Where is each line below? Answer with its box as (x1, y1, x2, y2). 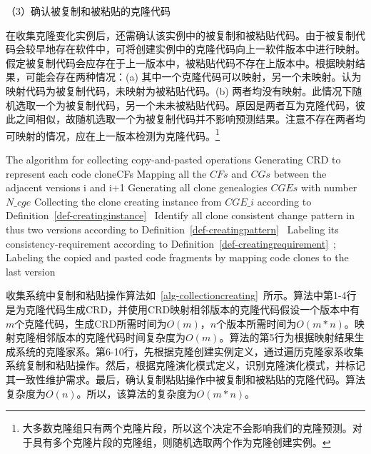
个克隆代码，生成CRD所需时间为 (14, 316, 167, 331)
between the (273, 166, 327, 181)
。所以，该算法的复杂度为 (76, 385, 197, 400)
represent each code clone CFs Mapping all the (6, 166, 207, 181)
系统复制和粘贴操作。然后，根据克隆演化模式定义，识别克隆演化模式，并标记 (6, 358, 365, 373)
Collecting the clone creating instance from (34, 193, 222, 208)
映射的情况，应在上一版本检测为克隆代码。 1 (15, 126, 220, 143)
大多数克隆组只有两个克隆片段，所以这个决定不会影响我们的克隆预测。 (22, 420, 352, 435)
